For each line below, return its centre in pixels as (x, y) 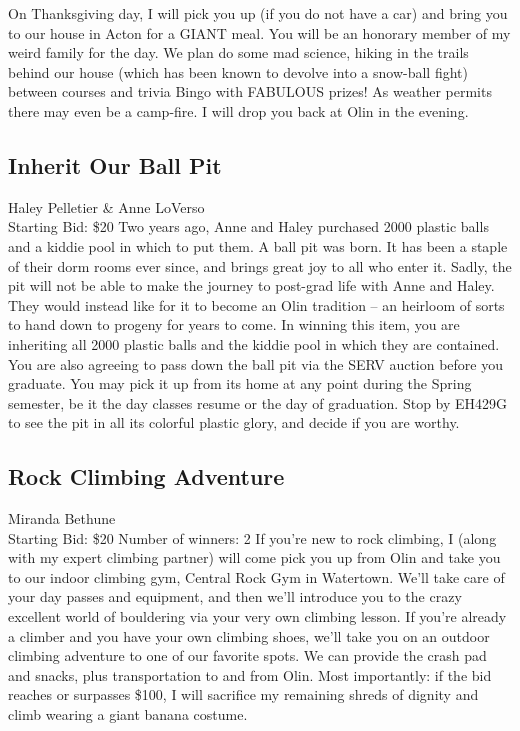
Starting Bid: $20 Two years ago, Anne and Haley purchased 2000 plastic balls (248, 226)
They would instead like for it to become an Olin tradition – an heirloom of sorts (256, 304)
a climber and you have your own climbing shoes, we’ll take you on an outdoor (249, 635)
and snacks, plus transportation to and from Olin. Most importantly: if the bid (250, 674)
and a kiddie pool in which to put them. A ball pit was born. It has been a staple (258, 245)
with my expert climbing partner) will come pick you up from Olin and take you (254, 557)
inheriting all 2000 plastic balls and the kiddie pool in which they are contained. (254, 343)
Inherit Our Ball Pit (115, 164)
